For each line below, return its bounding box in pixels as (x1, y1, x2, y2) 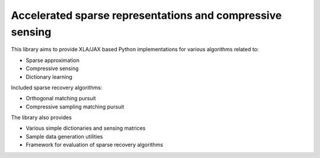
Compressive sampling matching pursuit (25, 103, 124, 110)
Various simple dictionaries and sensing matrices (25, 124, 146, 132)
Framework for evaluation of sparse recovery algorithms (25, 141, 164, 149)
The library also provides (11, 114, 72, 121)
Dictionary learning (25, 73, 72, 80)
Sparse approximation (25, 57, 80, 64)
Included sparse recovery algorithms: (11, 84, 103, 91)
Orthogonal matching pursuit (25, 95, 96, 102)
